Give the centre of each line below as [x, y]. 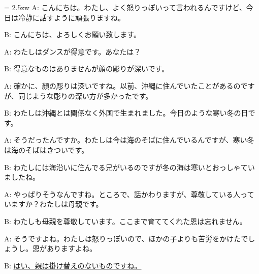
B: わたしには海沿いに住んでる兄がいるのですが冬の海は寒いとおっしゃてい [129, 167]
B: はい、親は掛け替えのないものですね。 [73, 265]
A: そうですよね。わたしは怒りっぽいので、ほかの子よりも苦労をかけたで [126, 238]
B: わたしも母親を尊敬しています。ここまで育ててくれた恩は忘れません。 [125, 221]
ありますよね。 [71, 248]
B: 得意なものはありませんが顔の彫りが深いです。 [87, 68]
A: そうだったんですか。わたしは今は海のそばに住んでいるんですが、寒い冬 [129, 140]
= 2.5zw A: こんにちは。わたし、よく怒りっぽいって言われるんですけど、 [125, 7]
